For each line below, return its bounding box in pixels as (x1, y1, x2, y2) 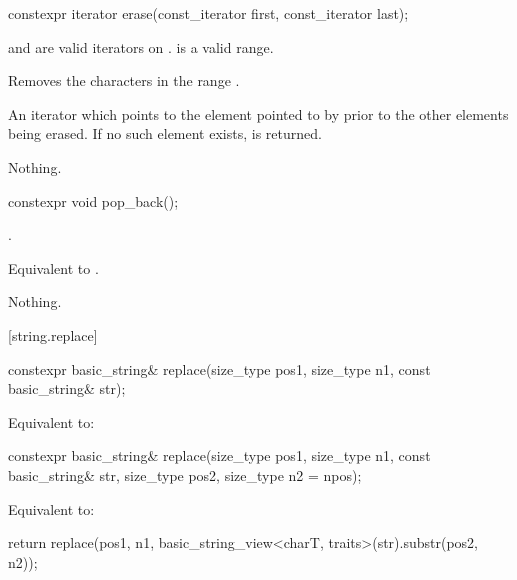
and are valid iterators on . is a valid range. (8, 36, 274, 57)
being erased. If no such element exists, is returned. (8, 123, 322, 144)
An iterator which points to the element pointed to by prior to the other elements (8, 103, 509, 124)
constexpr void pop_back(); (8, 190, 179, 211)
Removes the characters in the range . (8, 70, 240, 91)
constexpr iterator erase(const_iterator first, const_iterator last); (8, 3, 409, 23)
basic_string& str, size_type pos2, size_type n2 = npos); (8, 464, 362, 485)
